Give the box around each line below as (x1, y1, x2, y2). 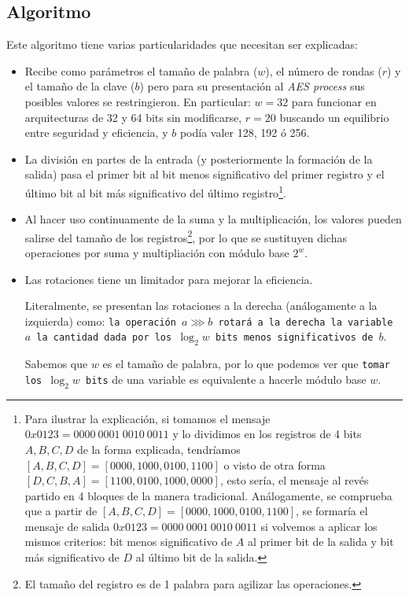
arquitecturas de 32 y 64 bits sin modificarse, (24, 109, 242, 125)
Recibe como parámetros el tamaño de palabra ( (24, 62, 258, 79)
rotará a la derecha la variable (218, 316, 393, 328)
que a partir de (24, 503, 98, 519)
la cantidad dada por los (36, 332, 172, 344)
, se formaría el (296, 503, 368, 519)
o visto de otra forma (223, 456, 326, 473)
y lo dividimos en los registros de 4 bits (172, 426, 362, 442)
